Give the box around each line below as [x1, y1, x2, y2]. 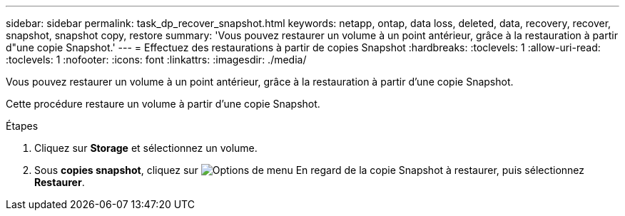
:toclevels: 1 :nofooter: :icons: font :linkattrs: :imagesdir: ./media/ [6, 53, 307, 66]
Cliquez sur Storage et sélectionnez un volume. [34, 142, 258, 154]
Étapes [6, 120, 39, 132]
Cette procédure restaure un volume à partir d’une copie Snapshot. [6, 98, 320, 110]
